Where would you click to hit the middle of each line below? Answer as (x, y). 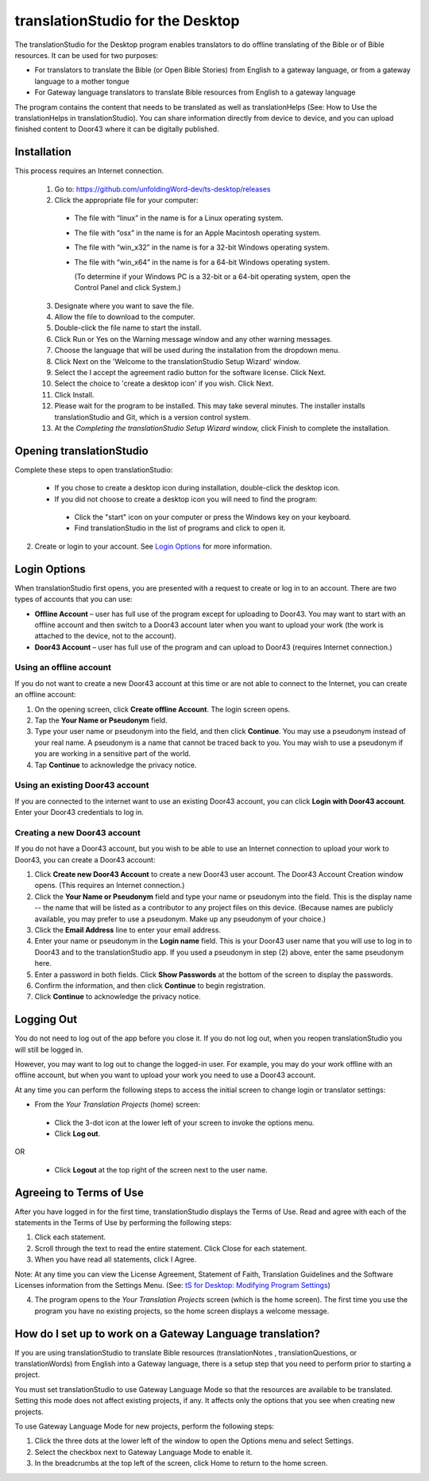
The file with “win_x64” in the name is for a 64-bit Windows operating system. (202, 262)
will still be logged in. (49, 1049)
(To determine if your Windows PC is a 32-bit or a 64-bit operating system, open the (213, 276)
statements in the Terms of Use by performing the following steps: (123, 1223)
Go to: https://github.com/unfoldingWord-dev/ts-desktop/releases (162, 189)
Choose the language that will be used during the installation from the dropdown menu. (197, 351)
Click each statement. (70, 1237)
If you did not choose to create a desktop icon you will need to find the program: (186, 499)
